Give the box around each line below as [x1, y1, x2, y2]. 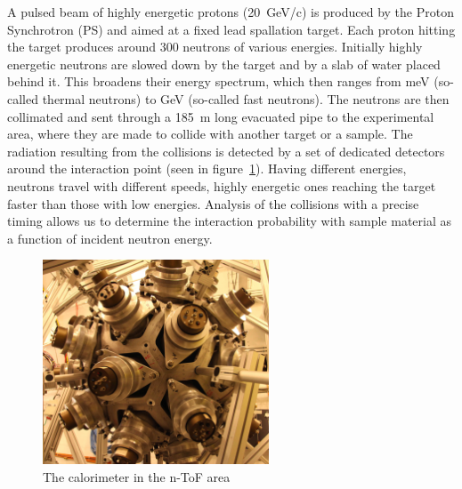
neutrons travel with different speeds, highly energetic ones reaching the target [7, 176, 436, 195]
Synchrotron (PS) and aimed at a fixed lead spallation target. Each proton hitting [7, 20, 456, 38]
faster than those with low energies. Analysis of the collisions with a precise [7, 194, 419, 212]
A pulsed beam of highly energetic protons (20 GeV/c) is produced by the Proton [7, 3, 454, 20]
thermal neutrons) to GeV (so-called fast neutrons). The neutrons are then [42, 89, 450, 108]
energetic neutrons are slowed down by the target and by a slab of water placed [7, 54, 441, 73]
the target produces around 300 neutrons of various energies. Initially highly [7, 37, 423, 56]
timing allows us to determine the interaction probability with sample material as [7, 212, 452, 230]
